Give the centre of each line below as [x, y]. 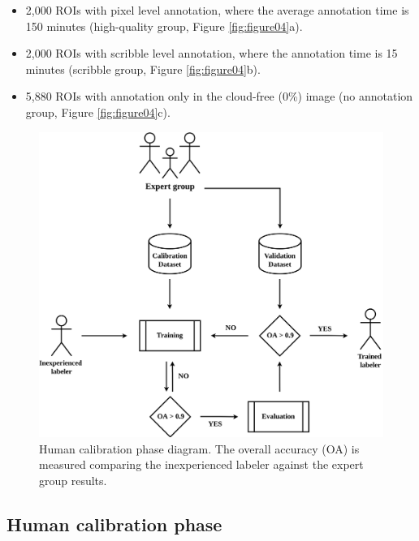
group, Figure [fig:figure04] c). [98, 112]
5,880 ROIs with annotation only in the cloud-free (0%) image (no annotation [219, 96]
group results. [73, 480]
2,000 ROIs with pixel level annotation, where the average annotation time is [217, 10]
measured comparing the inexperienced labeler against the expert [201, 464]
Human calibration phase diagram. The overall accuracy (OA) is [199, 448]
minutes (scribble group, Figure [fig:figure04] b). [143, 69]
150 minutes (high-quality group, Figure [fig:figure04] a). [164, 26]
